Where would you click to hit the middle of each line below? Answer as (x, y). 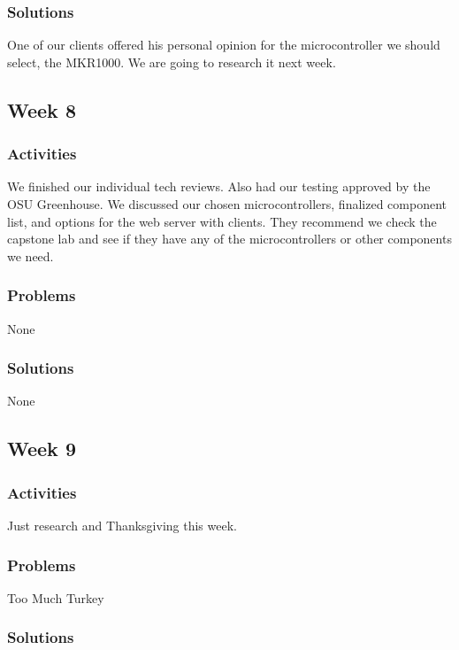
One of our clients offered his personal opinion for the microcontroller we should (224, 45)
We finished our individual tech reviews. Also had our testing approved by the (219, 186)
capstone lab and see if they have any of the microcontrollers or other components (229, 239)
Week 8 (42, 109)
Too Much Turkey (56, 597)
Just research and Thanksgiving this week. (122, 525)
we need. (31, 255)
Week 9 (42, 449)
